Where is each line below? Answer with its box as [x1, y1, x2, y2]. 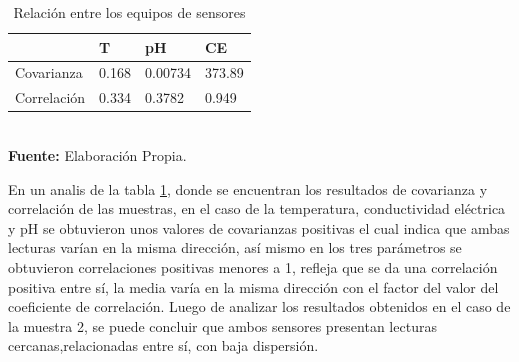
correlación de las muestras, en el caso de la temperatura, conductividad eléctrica [8, 198, 506, 219]
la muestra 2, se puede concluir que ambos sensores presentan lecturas [8, 315, 437, 336]
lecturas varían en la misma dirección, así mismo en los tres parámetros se [8, 237, 462, 258]
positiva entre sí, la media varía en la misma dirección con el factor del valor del [8, 276, 499, 297]
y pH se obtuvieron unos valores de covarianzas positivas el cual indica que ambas [8, 217, 510, 238]
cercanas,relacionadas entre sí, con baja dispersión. [8, 335, 319, 356]
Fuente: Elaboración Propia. [8, 144, 187, 165]
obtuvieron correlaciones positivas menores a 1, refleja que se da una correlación [8, 256, 498, 277]
